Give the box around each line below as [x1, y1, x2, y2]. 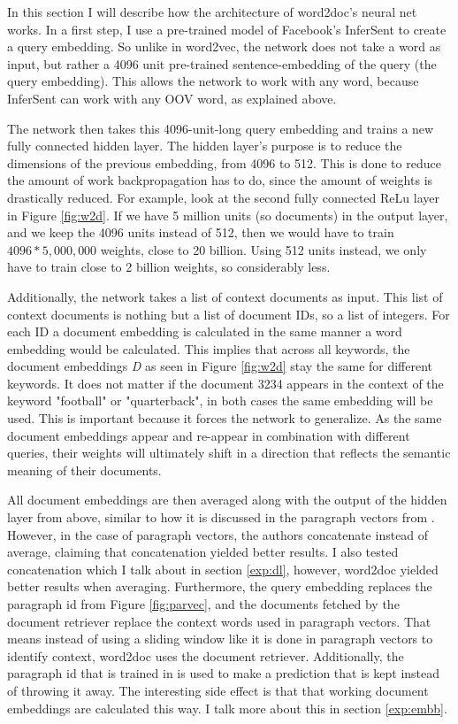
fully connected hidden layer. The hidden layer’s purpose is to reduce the [7, 136, 402, 155]
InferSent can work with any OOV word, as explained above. [7, 89, 337, 107]
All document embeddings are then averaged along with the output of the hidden [7, 490, 447, 509]
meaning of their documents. [7, 460, 162, 479]
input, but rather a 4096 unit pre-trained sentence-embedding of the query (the [7, 54, 437, 73]
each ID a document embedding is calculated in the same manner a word [7, 322, 402, 341]
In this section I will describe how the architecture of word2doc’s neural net [7, 3, 417, 20]
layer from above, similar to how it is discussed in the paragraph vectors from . [7, 508, 435, 527]
